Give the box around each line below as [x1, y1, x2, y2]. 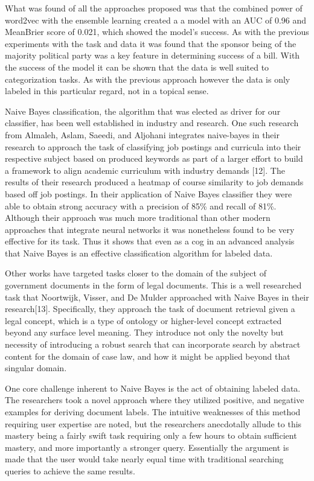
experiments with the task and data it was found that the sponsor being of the [5, 37, 296, 49]
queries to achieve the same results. [5, 464, 135, 477]
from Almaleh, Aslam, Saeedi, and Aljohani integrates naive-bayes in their [5, 128, 280, 141]
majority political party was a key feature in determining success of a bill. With [5, 49, 300, 62]
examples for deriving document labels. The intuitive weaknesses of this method [5, 406, 301, 418]
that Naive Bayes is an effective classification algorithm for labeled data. [5, 246, 273, 259]
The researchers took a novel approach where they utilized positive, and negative [5, 393, 304, 406]
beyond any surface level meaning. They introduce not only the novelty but [5, 326, 284, 339]
